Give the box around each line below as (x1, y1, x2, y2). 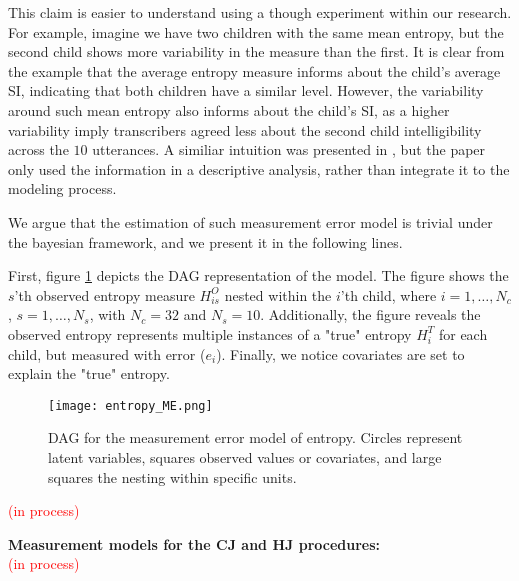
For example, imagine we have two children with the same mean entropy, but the (8, 21, 504, 42)
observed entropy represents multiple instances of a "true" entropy (8, 323, 412, 344)
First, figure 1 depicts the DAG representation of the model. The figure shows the (8, 265, 509, 286)
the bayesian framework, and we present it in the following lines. (8, 231, 403, 252)
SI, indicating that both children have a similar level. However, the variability (8, 80, 484, 101)
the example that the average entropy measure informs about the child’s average (8, 60, 501, 81)
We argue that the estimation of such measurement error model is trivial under (8, 211, 493, 232)
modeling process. (8, 178, 117, 199)
